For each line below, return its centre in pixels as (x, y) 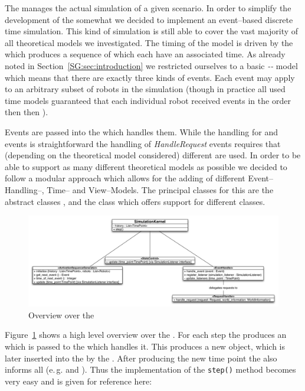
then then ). (27, 112)
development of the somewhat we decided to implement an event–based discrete (149, 19)
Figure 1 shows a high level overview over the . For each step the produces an (146, 335)
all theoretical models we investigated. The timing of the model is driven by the (149, 42)
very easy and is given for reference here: (78, 381)
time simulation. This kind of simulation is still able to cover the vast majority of (152, 31)
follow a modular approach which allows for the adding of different (125, 178)
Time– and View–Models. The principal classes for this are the (160, 189)
